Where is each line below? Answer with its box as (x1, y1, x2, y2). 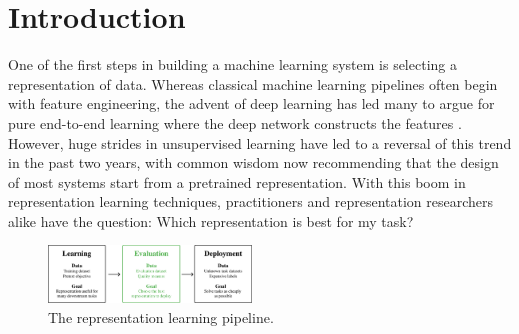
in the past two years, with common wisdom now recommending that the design (8, 152, 499, 173)
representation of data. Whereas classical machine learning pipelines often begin (8, 73, 498, 94)
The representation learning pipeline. (48, 306, 274, 327)
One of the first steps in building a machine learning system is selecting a (8, 54, 457, 75)
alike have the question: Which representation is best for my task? (8, 210, 414, 231)
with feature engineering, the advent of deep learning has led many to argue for (8, 93, 495, 114)
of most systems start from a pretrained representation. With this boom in (8, 171, 466, 192)
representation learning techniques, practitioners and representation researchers (8, 191, 494, 212)
